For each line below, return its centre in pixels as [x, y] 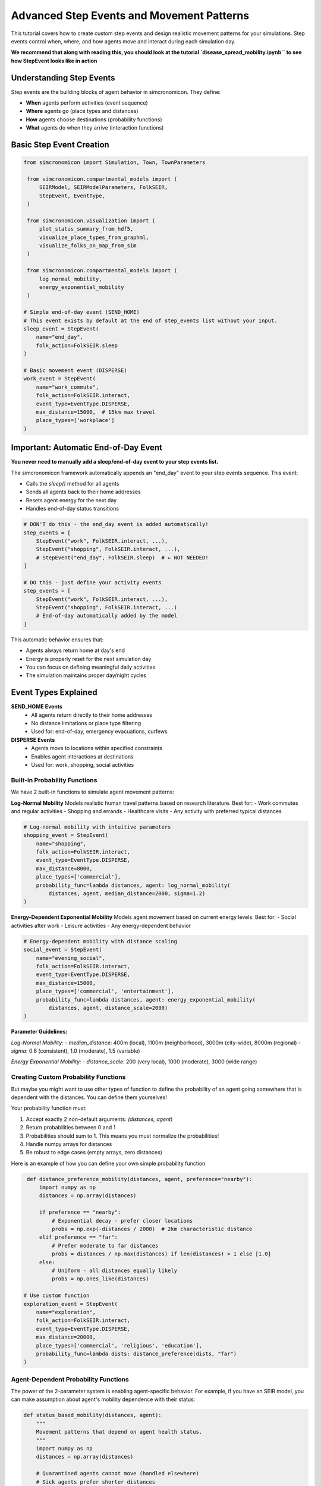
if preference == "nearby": [80, 1212]
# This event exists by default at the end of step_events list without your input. [150, 320]
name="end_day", [59, 337]
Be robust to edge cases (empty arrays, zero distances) [94, 1153]
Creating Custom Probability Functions [68, 1077]
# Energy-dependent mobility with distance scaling [100, 941]
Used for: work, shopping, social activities [83, 765]
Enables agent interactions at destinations [82, 756]
